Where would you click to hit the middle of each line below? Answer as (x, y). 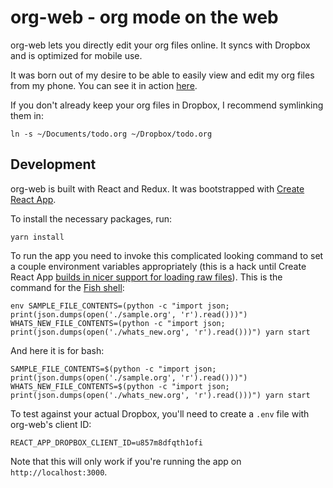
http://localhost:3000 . (59, 472)
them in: (27, 115)
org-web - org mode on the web (144, 17)
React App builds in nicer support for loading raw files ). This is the (146, 277)
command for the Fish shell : (67, 287)
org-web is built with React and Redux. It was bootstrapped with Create (157, 188)
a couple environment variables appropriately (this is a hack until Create (158, 266)
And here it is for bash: (57, 350)
